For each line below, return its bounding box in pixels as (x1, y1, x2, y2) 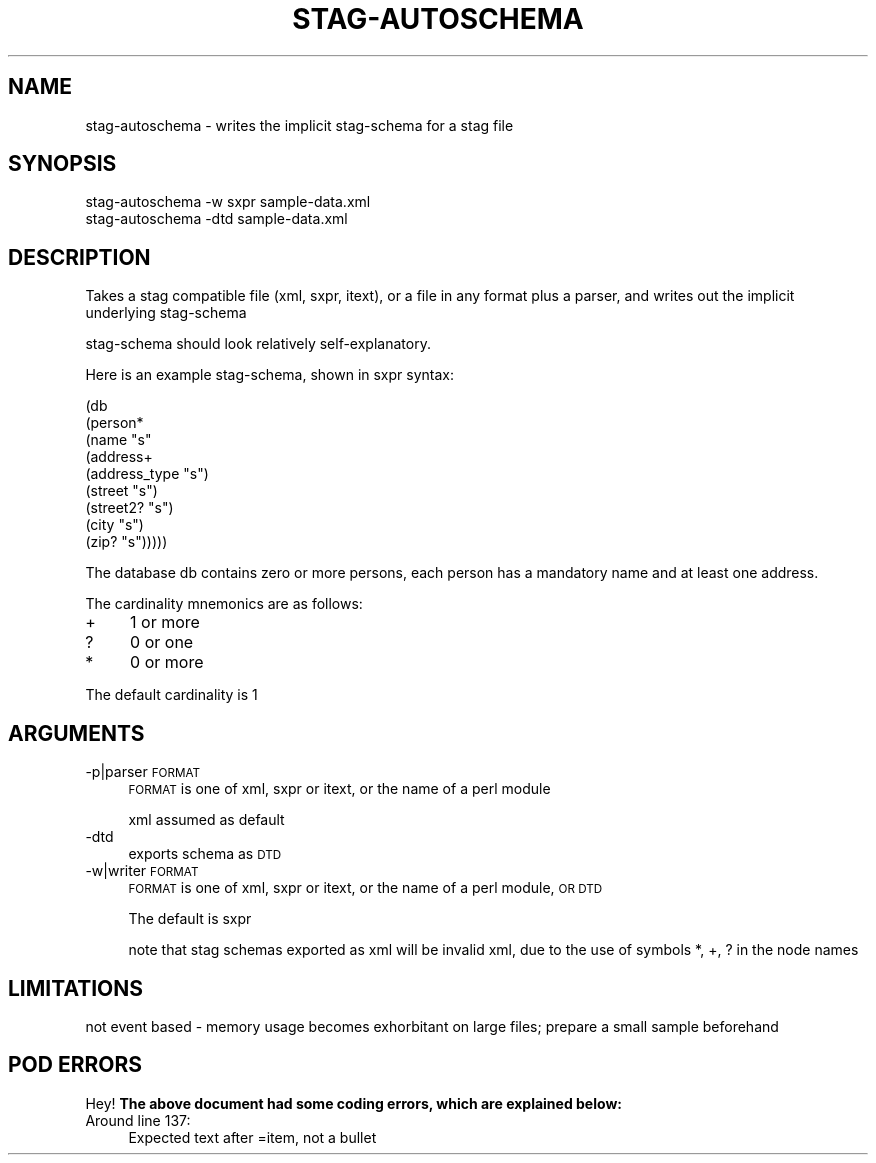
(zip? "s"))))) (85, 533, 168, 551)
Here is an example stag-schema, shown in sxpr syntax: (85, 366, 455, 384)
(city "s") (85, 516, 144, 534)
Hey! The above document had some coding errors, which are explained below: (85, 1094, 622, 1112)
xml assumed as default (128, 811, 285, 829)
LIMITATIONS (8, 975, 144, 1001)
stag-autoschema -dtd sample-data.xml (85, 210, 348, 228)
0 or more (130, 652, 204, 673)
